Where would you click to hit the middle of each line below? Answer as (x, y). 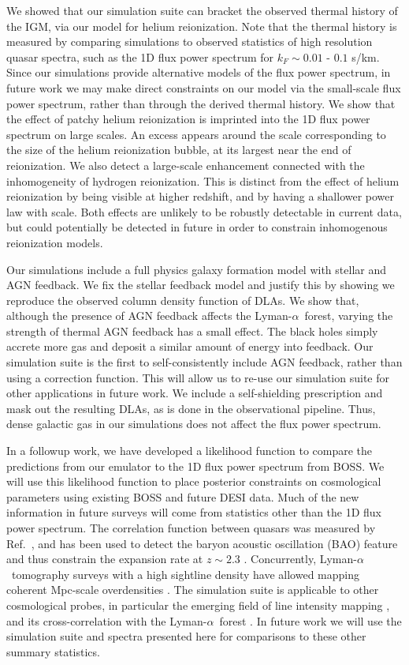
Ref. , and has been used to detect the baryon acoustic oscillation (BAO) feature (202, 543)
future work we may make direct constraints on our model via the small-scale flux (204, 87)
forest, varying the (349, 316)
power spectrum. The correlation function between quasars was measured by (191, 528)
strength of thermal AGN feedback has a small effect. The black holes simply (192, 331)
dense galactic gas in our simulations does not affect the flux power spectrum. (194, 424)
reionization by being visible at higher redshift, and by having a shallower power (201, 196)
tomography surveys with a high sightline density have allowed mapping (186, 574)
